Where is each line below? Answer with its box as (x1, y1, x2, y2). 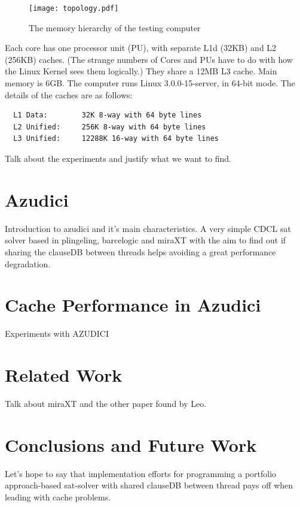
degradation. (5, 257, 51, 270)
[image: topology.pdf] (29, 4, 119, 13)
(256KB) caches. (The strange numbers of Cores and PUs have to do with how (5, 53, 293, 65)
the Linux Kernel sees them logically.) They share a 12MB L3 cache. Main (5, 65, 277, 77)
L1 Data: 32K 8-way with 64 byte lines (13, 111, 202, 120)
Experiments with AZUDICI (5, 327, 109, 340)
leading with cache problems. (5, 490, 111, 503)
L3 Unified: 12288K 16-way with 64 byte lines (13, 134, 219, 143)
